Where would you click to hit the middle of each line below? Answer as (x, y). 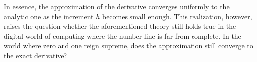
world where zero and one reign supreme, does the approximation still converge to (128, 45)
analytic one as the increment (49, 16)
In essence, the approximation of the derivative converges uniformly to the (117, 6)
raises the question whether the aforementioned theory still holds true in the (120, 26)
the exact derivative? (36, 55)
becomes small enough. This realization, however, (177, 16)
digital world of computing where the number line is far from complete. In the (123, 35)
